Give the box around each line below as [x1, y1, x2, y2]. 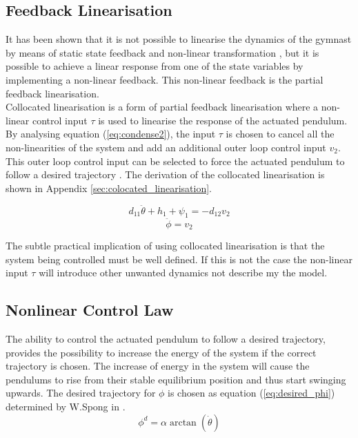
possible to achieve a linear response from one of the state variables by [6, 59, 304, 73]
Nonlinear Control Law [6, 299, 174, 321]
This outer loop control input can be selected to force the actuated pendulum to [6, 153, 345, 168]
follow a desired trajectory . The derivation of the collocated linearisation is [6, 167, 325, 182]
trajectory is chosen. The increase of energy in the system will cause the [6, 359, 310, 373]
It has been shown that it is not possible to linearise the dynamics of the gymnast [6, 32, 352, 46]
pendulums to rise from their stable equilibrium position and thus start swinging [6, 372, 346, 386]
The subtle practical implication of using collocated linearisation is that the [6, 238, 325, 253]
